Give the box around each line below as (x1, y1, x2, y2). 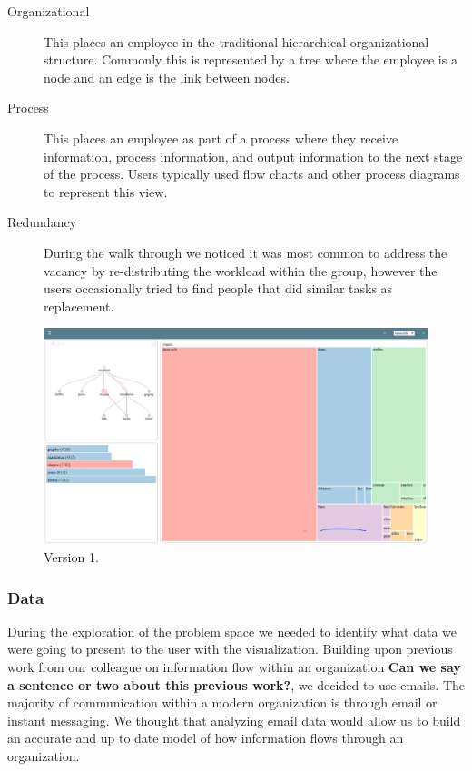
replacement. (44, 296, 114, 315)
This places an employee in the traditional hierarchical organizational (44, 32, 429, 51)
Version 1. (44, 547, 99, 566)
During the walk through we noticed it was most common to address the (44, 242, 447, 262)
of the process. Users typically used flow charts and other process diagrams (44, 164, 460, 183)
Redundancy (7, 213, 77, 232)
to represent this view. (44, 182, 168, 201)
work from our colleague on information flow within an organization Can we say (7, 657, 461, 676)
